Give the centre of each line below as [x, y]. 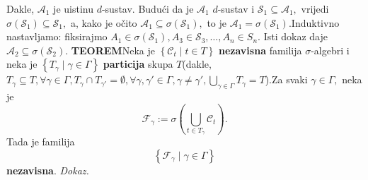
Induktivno [315, 22]
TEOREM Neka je [113, 50]
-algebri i [330, 50]
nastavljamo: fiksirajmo [57, 36]
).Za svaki [286, 79]
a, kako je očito [104, 22]
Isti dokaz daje [295, 36]
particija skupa [138, 64]
